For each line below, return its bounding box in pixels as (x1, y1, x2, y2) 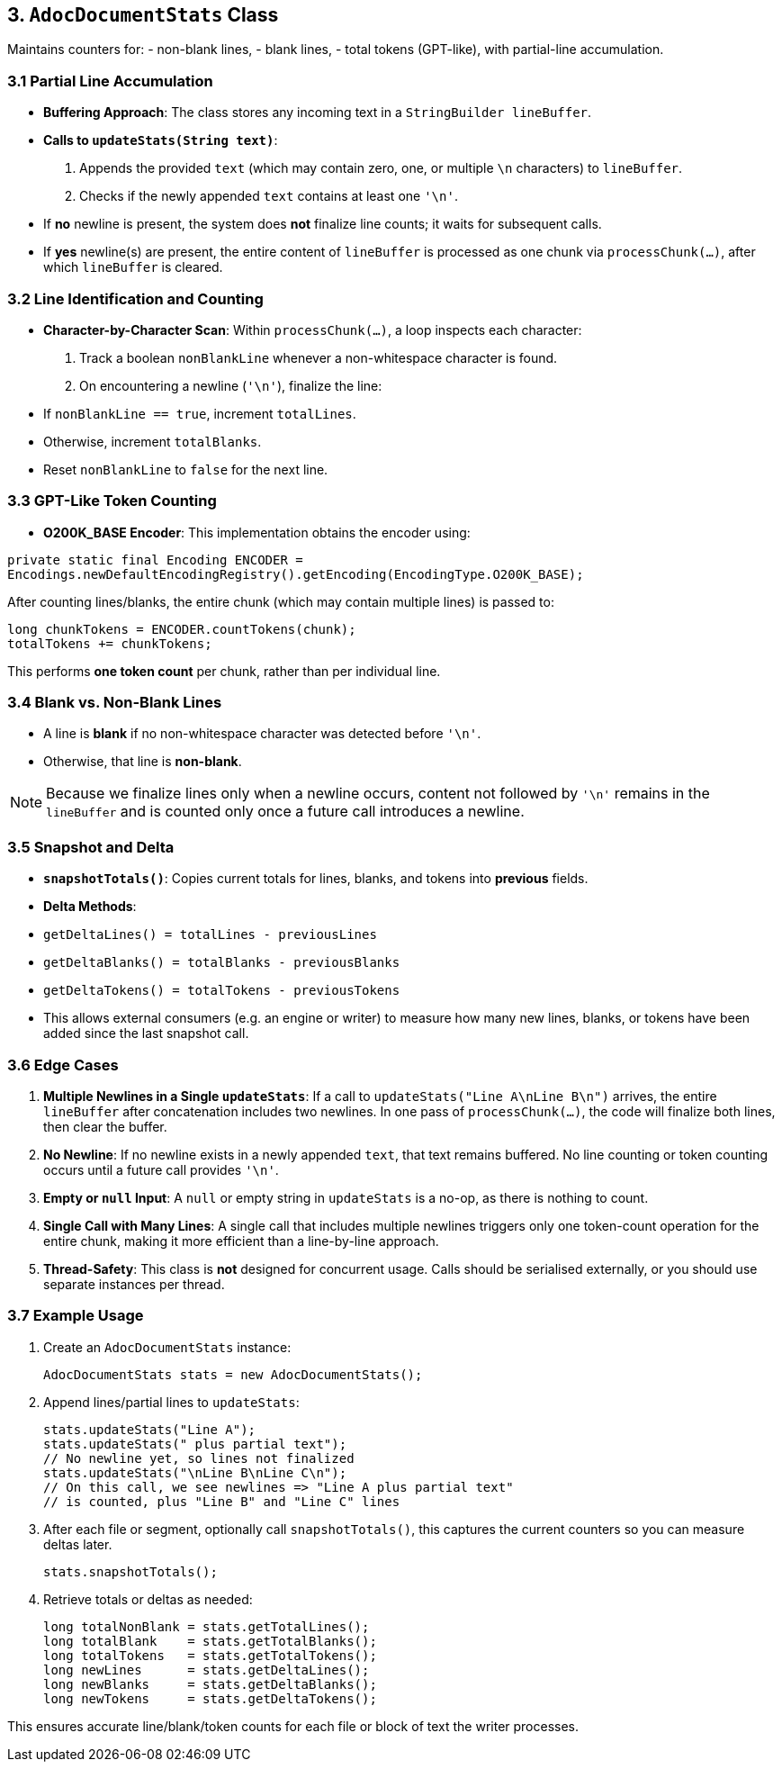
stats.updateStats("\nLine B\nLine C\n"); (43, 1465, 347, 1480)
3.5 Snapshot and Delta (7, 837, 175, 856)
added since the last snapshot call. (43, 1025, 249, 1042)
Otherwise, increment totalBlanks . (43, 433, 262, 449)
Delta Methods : (43, 898, 137, 915)
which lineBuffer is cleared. (43, 259, 223, 275)
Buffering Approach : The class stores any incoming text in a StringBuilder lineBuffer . (43, 104, 592, 121)
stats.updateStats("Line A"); (43, 1422, 256, 1437)
